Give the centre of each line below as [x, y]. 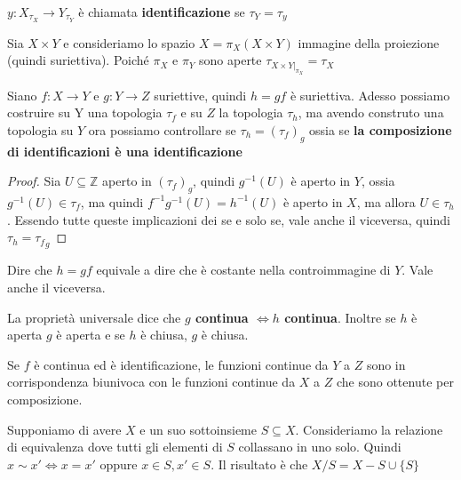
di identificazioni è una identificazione [125, 151]
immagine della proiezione [369, 42]
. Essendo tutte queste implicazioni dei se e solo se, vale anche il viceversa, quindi [229, 219]
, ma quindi [112, 201]
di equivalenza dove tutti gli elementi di [115, 447]
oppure [119, 464]
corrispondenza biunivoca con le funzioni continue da [151, 382]
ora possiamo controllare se [162, 129]
